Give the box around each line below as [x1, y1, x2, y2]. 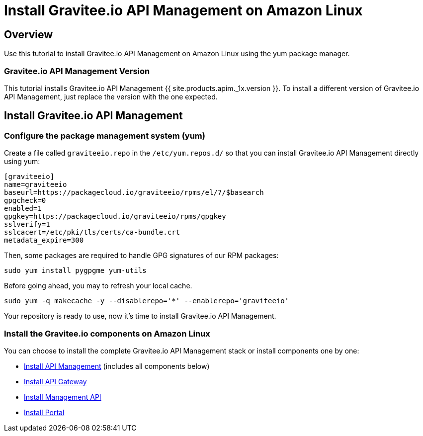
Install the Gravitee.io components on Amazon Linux [4, 328, 210, 339]
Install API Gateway [24, 377, 87, 386]
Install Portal [24, 408, 65, 417]
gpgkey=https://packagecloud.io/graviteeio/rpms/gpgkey [4, 212, 226, 221]
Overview [4, 28, 53, 41]
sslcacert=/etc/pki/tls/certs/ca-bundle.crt [4, 228, 180, 237]
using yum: [4, 157, 40, 166]
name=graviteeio [4, 180, 67, 189]
